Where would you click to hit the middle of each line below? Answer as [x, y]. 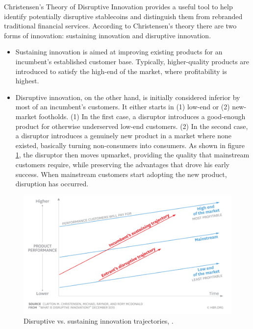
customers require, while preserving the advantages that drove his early [122, 164]
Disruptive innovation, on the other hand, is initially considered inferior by [128, 97]
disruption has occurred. [52, 184]
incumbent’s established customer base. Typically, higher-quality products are [132, 61]
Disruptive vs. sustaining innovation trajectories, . [99, 320]
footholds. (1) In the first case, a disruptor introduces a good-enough [142, 116]
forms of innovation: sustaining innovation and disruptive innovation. [108, 35]
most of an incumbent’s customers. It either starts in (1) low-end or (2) [123, 107]
